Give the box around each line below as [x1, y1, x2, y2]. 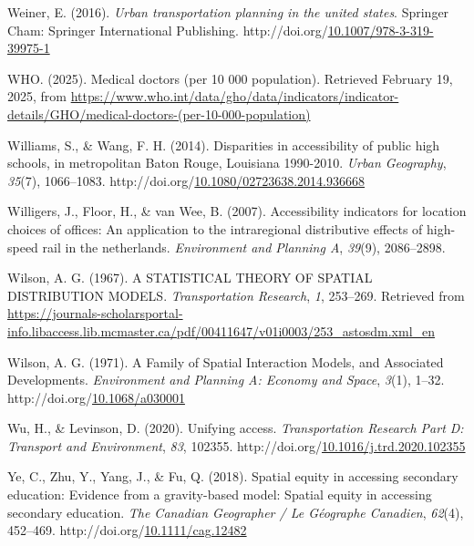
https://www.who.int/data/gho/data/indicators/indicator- [70, 87, 399, 106]
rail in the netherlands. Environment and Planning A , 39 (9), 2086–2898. [42, 237, 446, 256]
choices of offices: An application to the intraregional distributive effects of [7, 219, 423, 238]
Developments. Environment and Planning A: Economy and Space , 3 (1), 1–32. [7, 370, 445, 389]
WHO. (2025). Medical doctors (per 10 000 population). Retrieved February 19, [7, 68, 453, 88]
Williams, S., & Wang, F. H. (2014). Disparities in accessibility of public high [7, 135, 440, 154]
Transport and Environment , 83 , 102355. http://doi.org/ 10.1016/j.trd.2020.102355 [7, 436, 466, 455]
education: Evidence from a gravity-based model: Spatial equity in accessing [7, 485, 432, 504]
